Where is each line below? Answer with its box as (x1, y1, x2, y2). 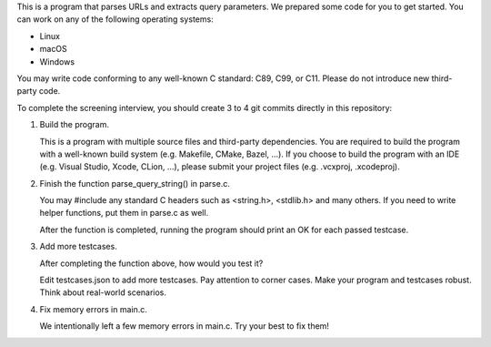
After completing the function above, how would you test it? (39, 258, 264, 269)
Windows (39, 56, 75, 67)
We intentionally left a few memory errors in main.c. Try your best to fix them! (39, 321, 329, 332)
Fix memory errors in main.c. (39, 303, 147, 314)
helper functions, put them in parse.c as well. (39, 208, 209, 219)
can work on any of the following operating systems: (16, 14, 214, 25)
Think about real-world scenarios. (39, 287, 167, 298)
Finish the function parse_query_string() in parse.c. (39, 178, 231, 189)
